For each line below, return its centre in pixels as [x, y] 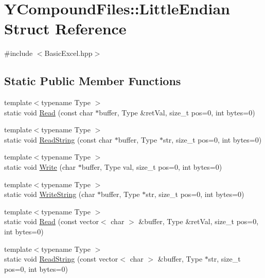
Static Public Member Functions [93, 81]
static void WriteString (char [50, 194]
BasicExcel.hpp [68, 53]
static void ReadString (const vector [61, 259]
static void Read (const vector [51, 221]
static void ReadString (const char [58, 139]
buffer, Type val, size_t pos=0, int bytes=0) [152, 167]
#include [19, 53]
